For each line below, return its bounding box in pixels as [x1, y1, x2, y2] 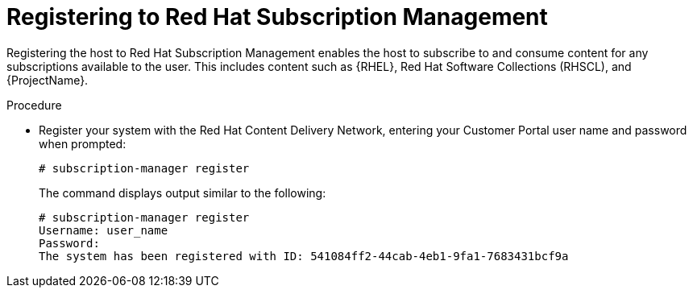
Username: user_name [39, 223, 168, 237]
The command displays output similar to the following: [39, 185, 326, 200]
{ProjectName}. [6, 72, 89, 87]
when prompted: [39, 136, 127, 151]
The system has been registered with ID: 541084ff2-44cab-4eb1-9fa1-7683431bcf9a [39, 249, 569, 263]
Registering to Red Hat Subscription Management [6, 3, 548, 31]
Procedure [6, 97, 62, 112]
